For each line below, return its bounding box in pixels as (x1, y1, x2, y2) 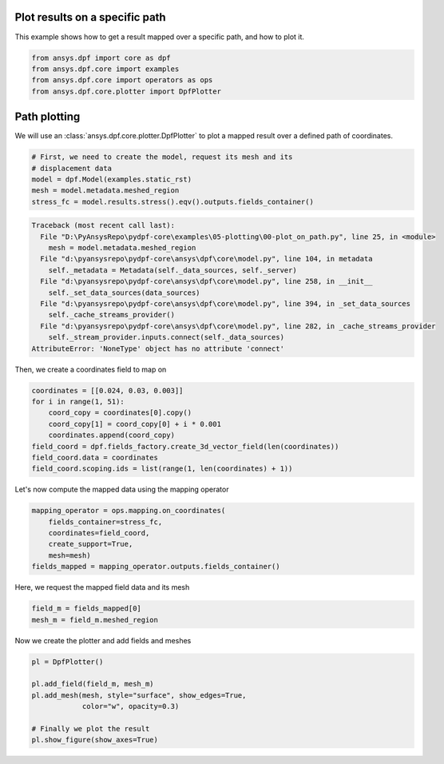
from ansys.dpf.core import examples (31, 64, 180, 74)
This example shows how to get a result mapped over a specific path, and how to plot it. (14, 32, 305, 42)
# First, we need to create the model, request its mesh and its (31, 153, 293, 161)
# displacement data (31, 164, 112, 173)
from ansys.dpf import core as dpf (31, 53, 171, 62)
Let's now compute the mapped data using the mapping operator (14, 484, 229, 495)
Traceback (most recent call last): (31, 221, 176, 230)
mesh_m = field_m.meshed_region (31, 615, 159, 624)
